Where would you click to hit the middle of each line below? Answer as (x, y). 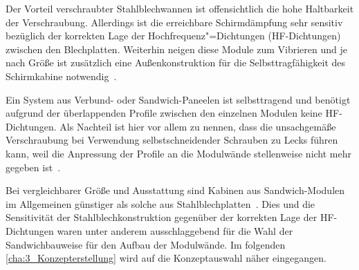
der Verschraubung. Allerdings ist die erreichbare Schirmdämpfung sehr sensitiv (174, 22)
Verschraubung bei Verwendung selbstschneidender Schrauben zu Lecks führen (172, 140)
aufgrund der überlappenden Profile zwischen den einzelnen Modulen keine (164, 113)
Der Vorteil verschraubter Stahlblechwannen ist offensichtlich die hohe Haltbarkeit (180, 8)
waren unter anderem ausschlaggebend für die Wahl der (175, 230)
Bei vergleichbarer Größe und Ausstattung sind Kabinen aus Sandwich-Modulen (175, 190)
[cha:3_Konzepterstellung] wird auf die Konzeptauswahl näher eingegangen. (166, 258)
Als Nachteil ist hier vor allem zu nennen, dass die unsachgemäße (198, 126)
